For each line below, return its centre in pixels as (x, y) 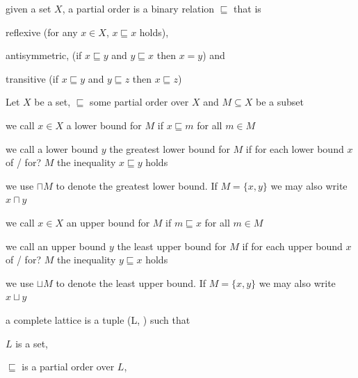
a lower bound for (104, 125)
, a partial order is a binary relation (138, 8)
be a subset (279, 102)
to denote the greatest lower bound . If (137, 185)
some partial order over (139, 102)
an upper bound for (108, 222)
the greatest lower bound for (170, 148)
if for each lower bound (295, 148)
